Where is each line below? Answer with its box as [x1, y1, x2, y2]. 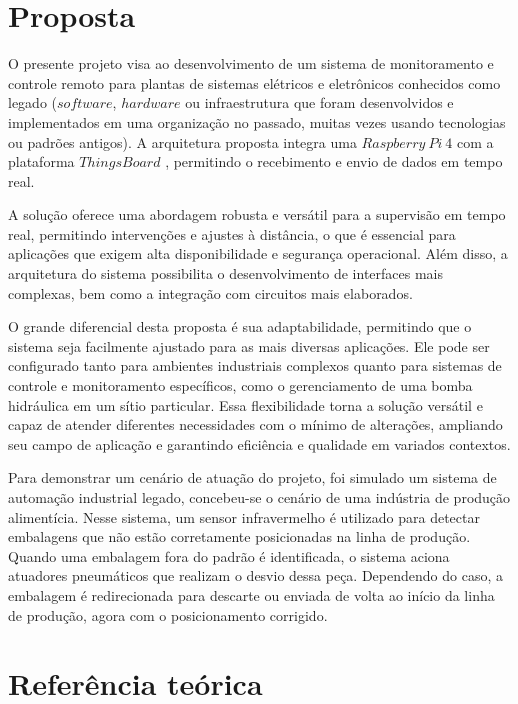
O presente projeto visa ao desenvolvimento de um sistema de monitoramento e [8, 53, 494, 74]
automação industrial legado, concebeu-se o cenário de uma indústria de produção [8, 487, 511, 507]
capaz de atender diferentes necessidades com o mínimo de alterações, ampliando [8, 414, 503, 435]
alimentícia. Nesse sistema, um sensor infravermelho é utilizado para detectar [8, 506, 480, 527]
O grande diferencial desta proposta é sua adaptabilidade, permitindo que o [8, 316, 472, 337]
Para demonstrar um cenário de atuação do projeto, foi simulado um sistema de [8, 467, 497, 488]
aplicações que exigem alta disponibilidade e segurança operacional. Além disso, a [8, 243, 508, 264]
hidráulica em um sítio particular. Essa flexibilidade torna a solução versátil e [8, 394, 483, 415]
